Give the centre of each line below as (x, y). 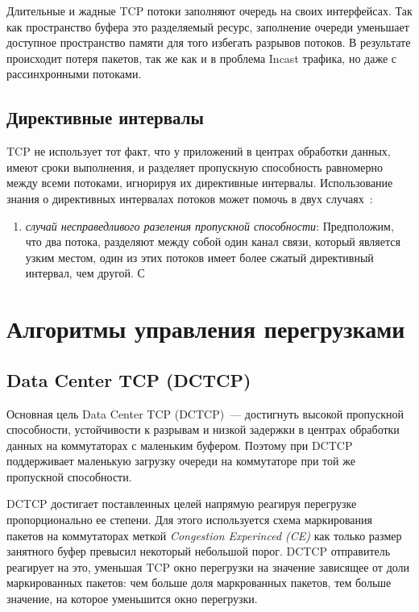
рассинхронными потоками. (74, 74)
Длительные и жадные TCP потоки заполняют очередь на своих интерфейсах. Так (209, 10)
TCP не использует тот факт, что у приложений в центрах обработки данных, (199, 151)
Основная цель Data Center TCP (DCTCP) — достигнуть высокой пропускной (205, 413)
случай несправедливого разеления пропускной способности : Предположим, (209, 225)
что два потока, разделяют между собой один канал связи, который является (213, 241)
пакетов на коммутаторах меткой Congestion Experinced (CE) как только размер (204, 535)
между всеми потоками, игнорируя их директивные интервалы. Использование (200, 183)
